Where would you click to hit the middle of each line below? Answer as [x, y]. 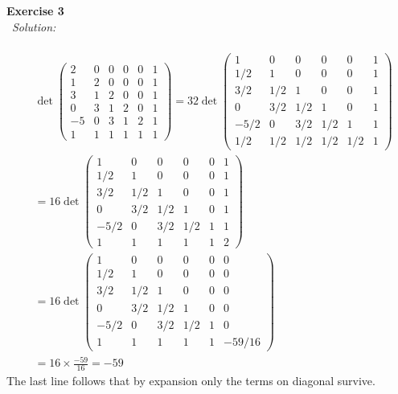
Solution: [34, 26]
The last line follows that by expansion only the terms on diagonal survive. [191, 380]
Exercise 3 [35, 10]
